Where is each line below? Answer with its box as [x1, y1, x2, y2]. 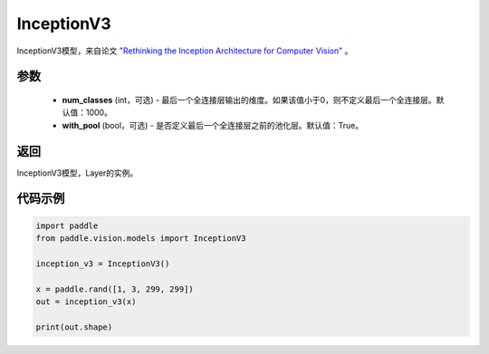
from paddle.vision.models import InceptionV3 [35, 234, 246, 244]
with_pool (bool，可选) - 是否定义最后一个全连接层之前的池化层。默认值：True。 [62, 120, 364, 130]
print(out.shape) [35, 321, 113, 332]
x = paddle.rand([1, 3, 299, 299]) [35, 283, 194, 294]
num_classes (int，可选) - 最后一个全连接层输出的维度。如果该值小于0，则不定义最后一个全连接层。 [62, 94, 436, 105]
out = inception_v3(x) [35, 296, 137, 307]
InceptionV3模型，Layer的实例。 [16, 167, 139, 178]
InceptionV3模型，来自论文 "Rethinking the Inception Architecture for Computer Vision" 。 [16, 45, 353, 56]
